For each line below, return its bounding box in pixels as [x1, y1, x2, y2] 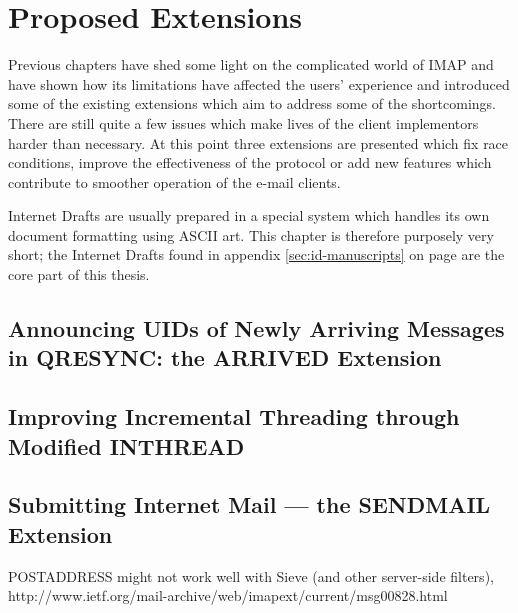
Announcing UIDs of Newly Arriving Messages [8, 313, 505, 344]
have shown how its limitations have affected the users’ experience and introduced [8, 73, 510, 94]
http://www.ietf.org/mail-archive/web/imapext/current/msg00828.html [8, 585, 448, 606]
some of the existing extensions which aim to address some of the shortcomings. [8, 93, 496, 114]
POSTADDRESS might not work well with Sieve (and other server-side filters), [8, 565, 494, 586]
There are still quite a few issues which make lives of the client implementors [8, 112, 479, 133]
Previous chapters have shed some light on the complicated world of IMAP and [8, 54, 494, 75]
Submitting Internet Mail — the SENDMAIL [8, 489, 491, 520]
